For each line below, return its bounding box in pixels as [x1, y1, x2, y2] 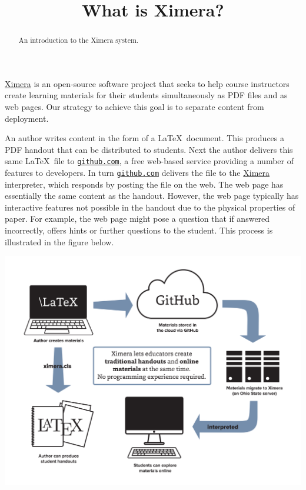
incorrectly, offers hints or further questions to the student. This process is [5, 224, 273, 236]
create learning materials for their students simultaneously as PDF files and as [5, 89, 288, 101]
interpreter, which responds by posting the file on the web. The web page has [5, 178, 284, 190]
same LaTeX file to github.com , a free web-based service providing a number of [5, 155, 294, 167]
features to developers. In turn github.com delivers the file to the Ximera [5, 166, 270, 179]
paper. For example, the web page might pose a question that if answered [5, 212, 270, 225]
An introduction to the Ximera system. [18, 35, 139, 45]
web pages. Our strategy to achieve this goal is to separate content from [5, 101, 264, 113]
